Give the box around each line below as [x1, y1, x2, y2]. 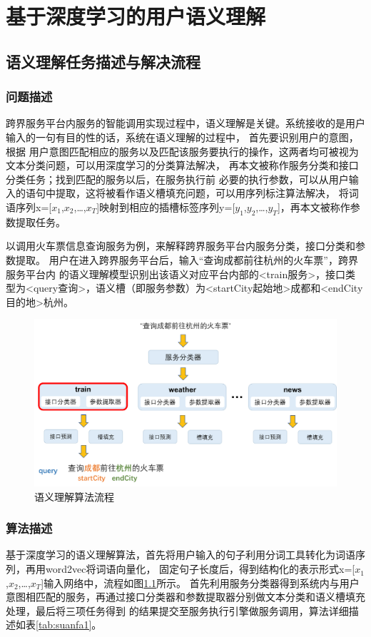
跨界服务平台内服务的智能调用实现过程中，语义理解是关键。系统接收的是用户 [6, 116, 365, 131]
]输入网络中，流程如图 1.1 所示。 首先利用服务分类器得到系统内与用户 [41, 575, 360, 590]
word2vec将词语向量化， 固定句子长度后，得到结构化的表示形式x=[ [45, 561, 355, 576]
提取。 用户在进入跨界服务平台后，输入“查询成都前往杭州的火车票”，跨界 [15, 252, 358, 267]
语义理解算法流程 [34, 489, 114, 504]
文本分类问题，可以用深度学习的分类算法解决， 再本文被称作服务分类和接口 [6, 158, 359, 173]
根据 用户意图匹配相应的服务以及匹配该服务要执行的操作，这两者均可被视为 [6, 143, 359, 158]
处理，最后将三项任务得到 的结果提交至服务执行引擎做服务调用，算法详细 [6, 603, 349, 618]
